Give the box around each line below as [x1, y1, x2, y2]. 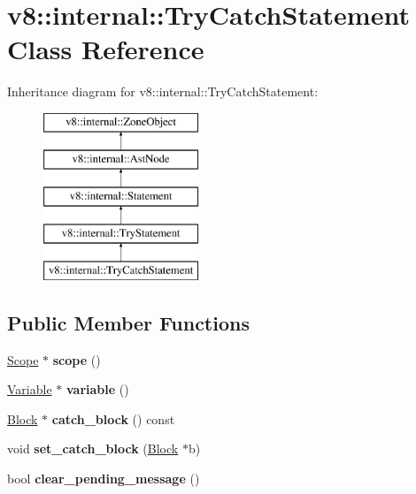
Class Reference [7, 31, 204, 67]
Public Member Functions [7, 308, 250, 336]
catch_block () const [51, 409, 175, 428]
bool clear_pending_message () [7, 469, 200, 488]
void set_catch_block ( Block [7, 439, 179, 458]
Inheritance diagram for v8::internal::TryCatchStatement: [7, 82, 319, 101]
